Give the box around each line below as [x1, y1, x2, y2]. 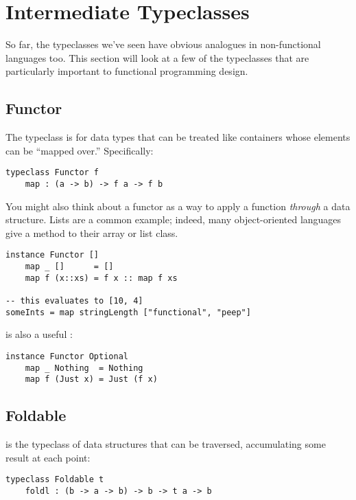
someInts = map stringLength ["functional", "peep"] [5, 307, 251, 317]
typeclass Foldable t [5, 475, 104, 485]
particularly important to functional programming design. [5, 64, 248, 78]
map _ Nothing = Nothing [25, 363, 143, 373]
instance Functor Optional [5, 351, 128, 361]
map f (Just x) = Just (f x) [25, 374, 158, 385]
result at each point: [5, 450, 91, 464]
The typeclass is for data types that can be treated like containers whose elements [5, 130, 351, 144]
